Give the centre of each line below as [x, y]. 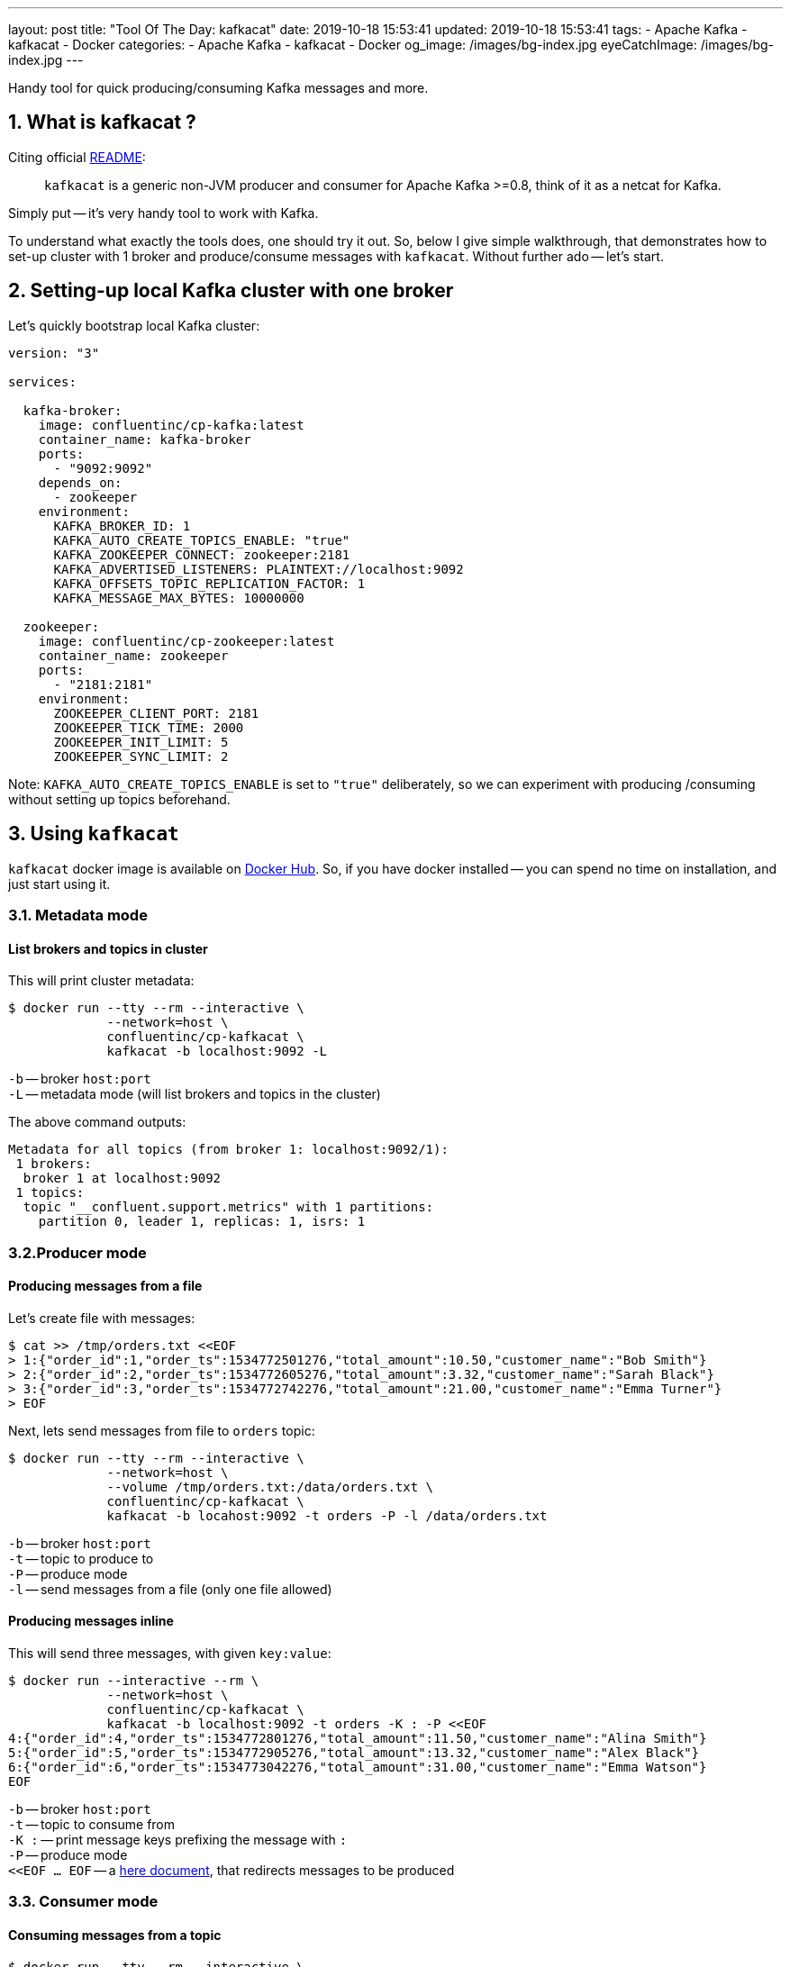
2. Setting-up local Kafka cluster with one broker [231, 291]
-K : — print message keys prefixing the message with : [178, 1839]
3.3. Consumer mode [83, 1902]
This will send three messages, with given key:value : [170, 1653]
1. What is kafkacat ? [102, 122]
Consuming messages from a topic [115, 1935]
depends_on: [80, 482]
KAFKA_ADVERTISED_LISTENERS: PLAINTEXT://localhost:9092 [259, 569]
